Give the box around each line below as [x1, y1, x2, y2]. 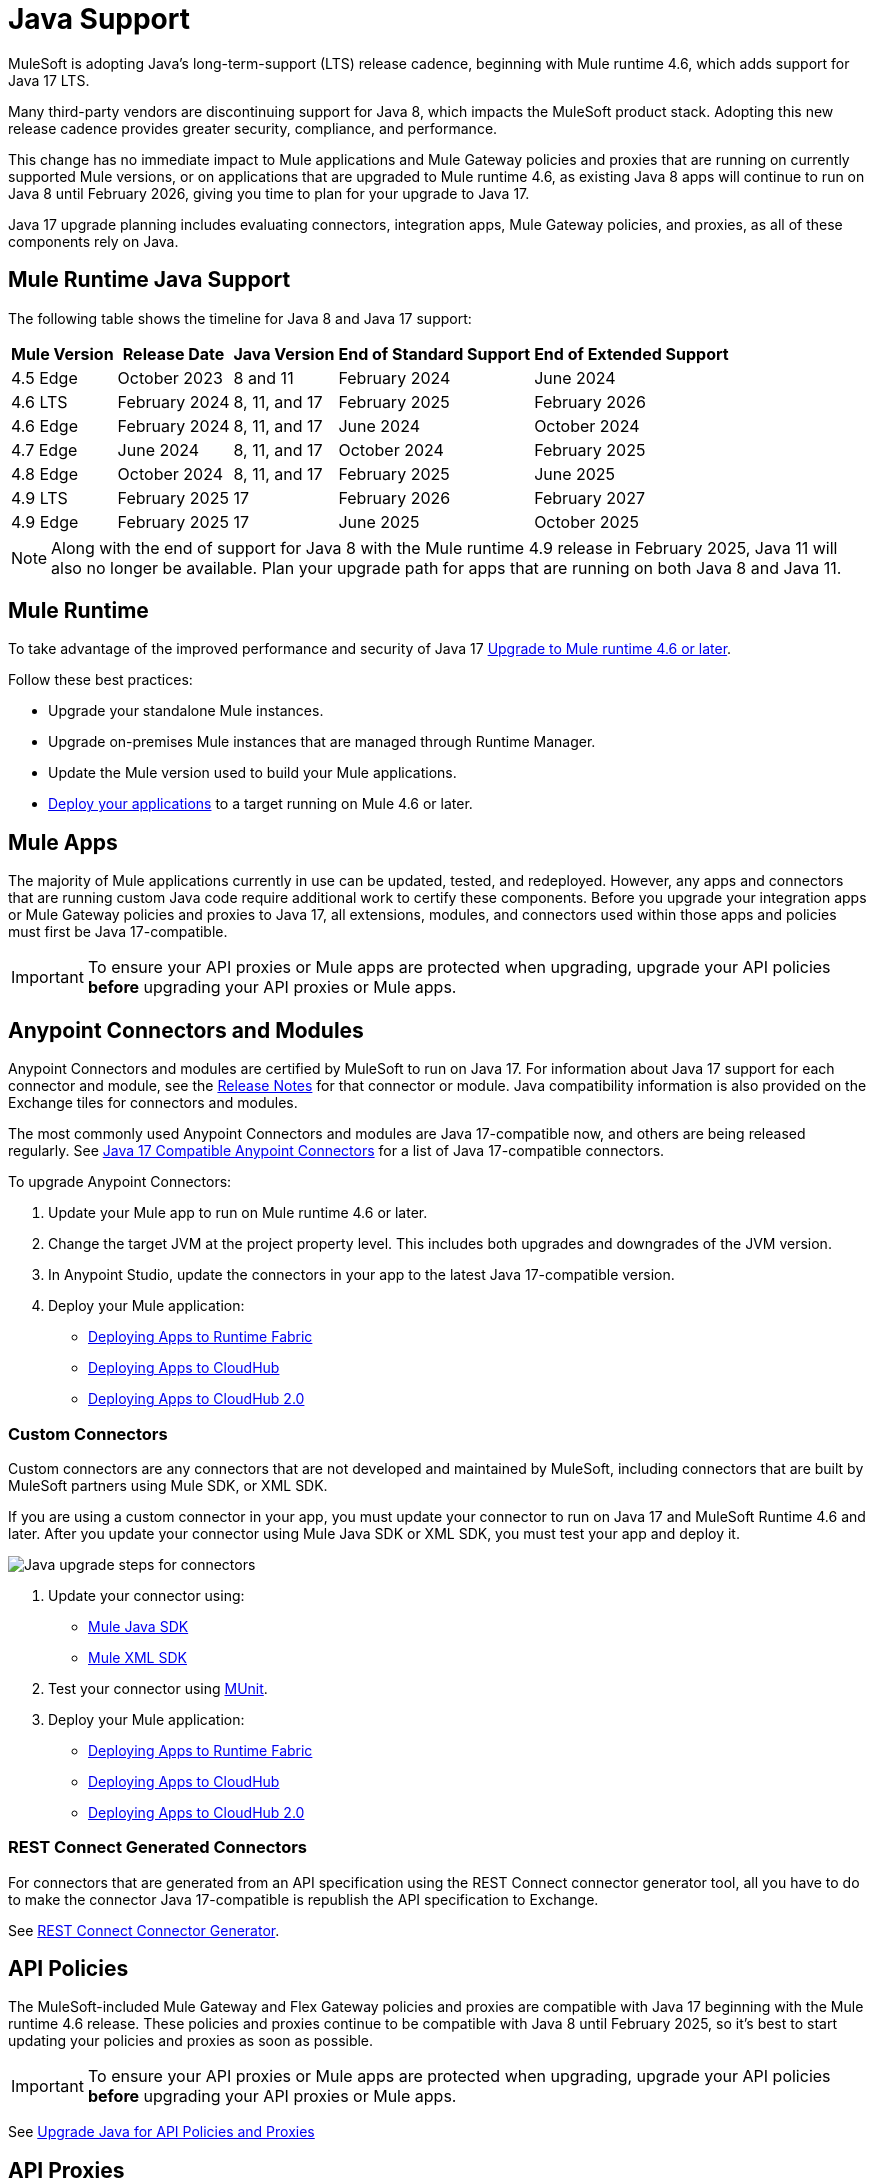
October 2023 [117, 367, 223, 388]
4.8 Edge [11, 463, 78, 484]
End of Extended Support [534, 343, 729, 364]
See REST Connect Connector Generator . [8, 1921, 280, 1939]
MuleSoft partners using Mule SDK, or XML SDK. [8, 1476, 328, 1494]
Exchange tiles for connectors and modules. [8, 1094, 298, 1112]
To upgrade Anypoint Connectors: [8, 1173, 232, 1191]
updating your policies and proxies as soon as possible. [8, 2032, 374, 2050]
